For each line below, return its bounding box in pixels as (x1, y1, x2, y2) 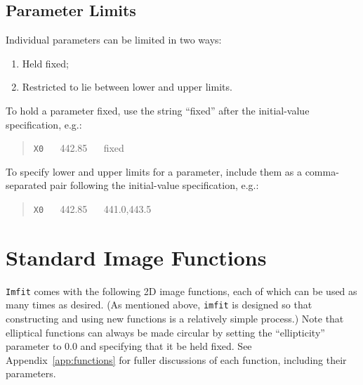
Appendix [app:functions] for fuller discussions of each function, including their (6, 352, 347, 367)
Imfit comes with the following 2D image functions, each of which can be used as (6, 283, 357, 298)
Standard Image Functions (6, 242, 267, 271)
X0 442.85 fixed (33, 141, 124, 155)
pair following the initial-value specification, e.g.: (50, 178, 259, 192)
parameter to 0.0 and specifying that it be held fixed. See (6, 339, 252, 353)
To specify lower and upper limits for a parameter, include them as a (6, 164, 302, 178)
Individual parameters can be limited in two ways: (6, 32, 222, 47)
